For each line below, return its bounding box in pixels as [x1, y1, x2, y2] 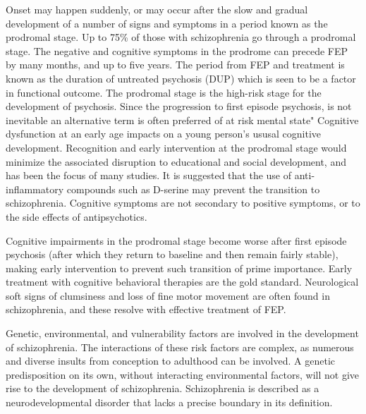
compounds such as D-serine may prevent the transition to [66, 181, 320, 196]
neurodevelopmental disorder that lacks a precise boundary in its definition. [6, 395, 333, 410]
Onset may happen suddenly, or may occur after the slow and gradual [6, 2, 308, 16]
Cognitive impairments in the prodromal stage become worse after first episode [6, 233, 347, 248]
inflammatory [6, 181, 64, 196]
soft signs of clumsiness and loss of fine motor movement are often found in [6, 288, 330, 303]
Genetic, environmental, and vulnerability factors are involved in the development [6, 326, 359, 341]
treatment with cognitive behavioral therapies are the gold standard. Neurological [6, 274, 359, 289]
